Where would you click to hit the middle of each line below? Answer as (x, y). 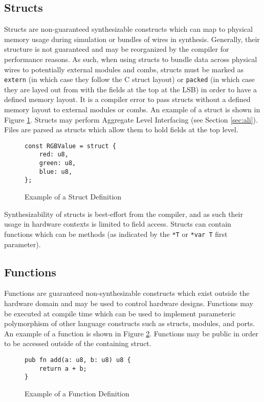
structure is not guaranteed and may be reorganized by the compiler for (117, 49)
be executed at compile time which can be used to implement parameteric (120, 313)
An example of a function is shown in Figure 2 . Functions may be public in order (131, 333)
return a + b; (63, 368)
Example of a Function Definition (77, 393)
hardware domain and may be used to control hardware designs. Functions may (129, 303)
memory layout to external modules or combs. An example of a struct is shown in (132, 109)
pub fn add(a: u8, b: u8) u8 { (78, 360)
